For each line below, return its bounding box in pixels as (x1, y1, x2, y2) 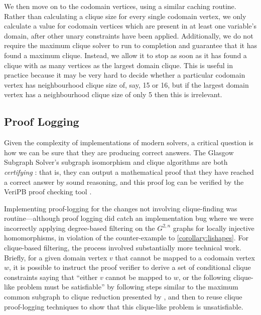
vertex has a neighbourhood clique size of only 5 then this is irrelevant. (4, 89, 222, 100)
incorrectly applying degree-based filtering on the (4, 222, 155, 233)
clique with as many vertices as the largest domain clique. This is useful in (4, 60, 233, 70)
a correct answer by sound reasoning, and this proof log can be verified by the (4, 176, 244, 187)
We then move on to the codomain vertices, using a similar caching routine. (4, 1, 236, 11)
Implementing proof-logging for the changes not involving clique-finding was (4, 203, 237, 213)
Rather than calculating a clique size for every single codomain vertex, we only (4, 11, 246, 21)
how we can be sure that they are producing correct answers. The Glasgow (4, 147, 234, 157)
